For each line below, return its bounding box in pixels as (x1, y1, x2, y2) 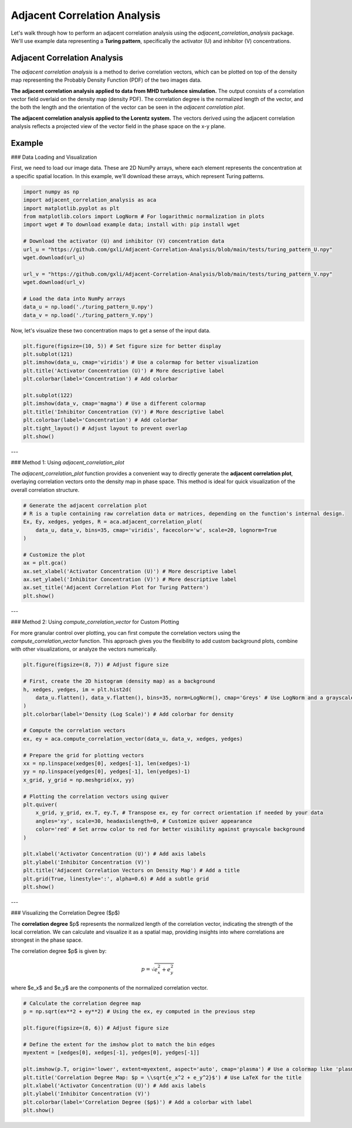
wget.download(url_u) (23, 254, 86, 261)
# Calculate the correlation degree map (23, 1000, 141, 1006)
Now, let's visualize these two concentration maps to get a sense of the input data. (11, 327, 211, 334)
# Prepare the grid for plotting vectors (23, 752, 144, 758)
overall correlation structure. (11, 486, 80, 493)
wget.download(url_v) (23, 279, 86, 286)
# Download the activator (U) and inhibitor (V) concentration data (23, 238, 225, 245)
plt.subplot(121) (23, 351, 73, 358)
